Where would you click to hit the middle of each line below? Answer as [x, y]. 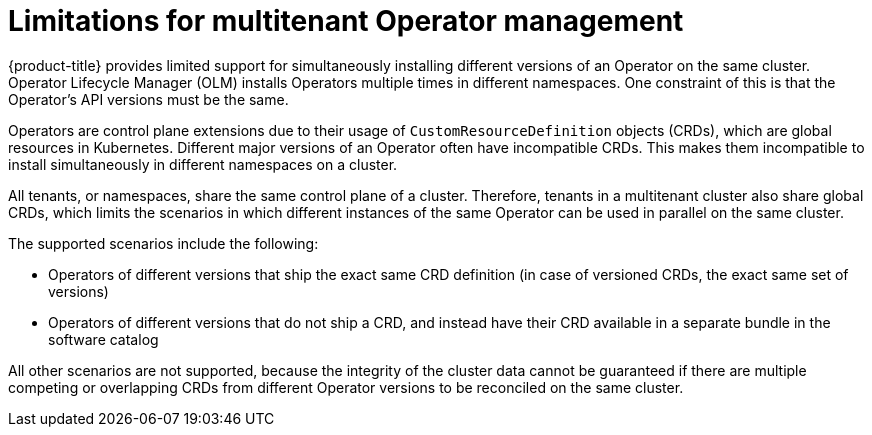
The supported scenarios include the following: [163, 243]
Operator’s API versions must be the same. [148, 99]
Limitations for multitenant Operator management [346, 21]
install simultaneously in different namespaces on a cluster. [203, 164]
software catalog [103, 339]
